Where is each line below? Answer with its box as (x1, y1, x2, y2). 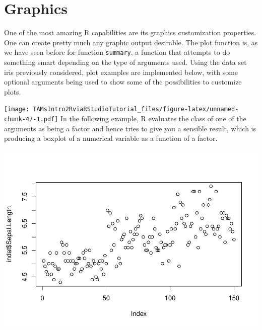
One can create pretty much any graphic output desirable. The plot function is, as (4, 37, 258, 47)
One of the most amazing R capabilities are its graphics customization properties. (4, 27, 256, 38)
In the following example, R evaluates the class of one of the (60, 113, 246, 123)
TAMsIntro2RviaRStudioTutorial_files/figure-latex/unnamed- (33, 106, 239, 113)
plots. (4, 86, 21, 97)
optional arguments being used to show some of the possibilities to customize (4, 76, 242, 87)
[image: (4, 106, 30, 113)
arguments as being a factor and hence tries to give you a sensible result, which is (4, 123, 256, 133)
